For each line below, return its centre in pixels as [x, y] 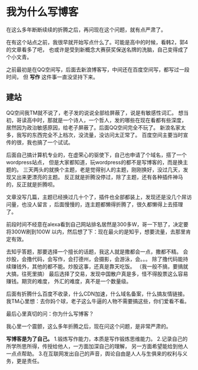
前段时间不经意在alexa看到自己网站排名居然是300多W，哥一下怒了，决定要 [97, 224]
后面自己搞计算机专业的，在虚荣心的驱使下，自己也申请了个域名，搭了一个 [96, 155]
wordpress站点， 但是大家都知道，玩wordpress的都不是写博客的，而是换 [95, 162]
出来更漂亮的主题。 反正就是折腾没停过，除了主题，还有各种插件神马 [100, 177]
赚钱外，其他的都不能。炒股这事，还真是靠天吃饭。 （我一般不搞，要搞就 [100, 266]
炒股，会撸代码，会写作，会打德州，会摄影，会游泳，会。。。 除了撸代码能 [95, 259]
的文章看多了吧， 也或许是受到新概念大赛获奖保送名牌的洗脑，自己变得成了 [97, 49]
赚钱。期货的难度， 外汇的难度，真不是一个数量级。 [69, 281]
